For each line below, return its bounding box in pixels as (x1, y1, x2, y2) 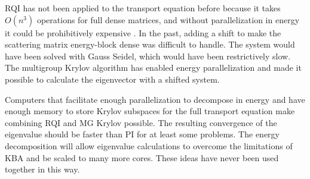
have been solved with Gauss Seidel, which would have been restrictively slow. (5, 49, 291, 62)
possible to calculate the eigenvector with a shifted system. (5, 73, 220, 85)
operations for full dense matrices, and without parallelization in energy (36, 13, 300, 26)
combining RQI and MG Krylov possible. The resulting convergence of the (5, 116, 277, 128)
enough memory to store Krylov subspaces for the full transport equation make (5, 105, 295, 117)
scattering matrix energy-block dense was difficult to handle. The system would (5, 38, 295, 51)
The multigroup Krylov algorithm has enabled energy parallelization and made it (5, 61, 302, 74)
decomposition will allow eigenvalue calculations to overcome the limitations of (5, 139, 293, 152)
